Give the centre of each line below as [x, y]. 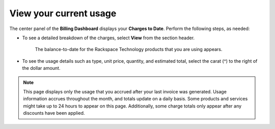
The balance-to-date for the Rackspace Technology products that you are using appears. [129, 49]
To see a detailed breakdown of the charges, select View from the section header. [108, 38]
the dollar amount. [41, 68]
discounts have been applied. [54, 113]
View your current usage [63, 13]
